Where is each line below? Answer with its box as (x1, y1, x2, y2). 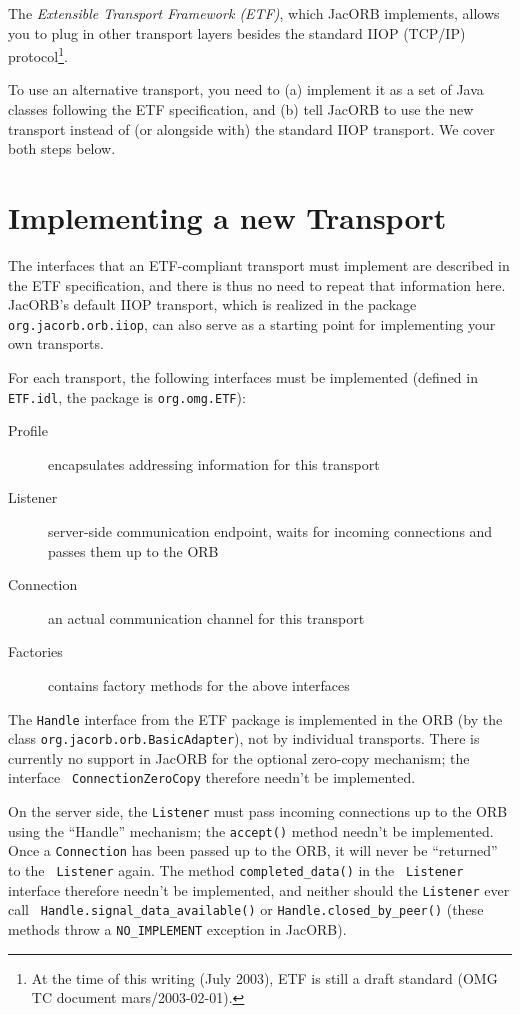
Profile (8, 420, 48, 441)
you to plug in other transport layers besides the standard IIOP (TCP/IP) (8, 22, 466, 43)
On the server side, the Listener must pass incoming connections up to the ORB (8, 801, 508, 822)
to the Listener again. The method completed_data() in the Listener (8, 860, 464, 881)
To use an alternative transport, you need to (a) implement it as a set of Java (8, 79, 484, 100)
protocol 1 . (8, 43, 68, 66)
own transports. (8, 333, 104, 354)
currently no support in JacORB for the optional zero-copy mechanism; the (8, 747, 470, 768)
